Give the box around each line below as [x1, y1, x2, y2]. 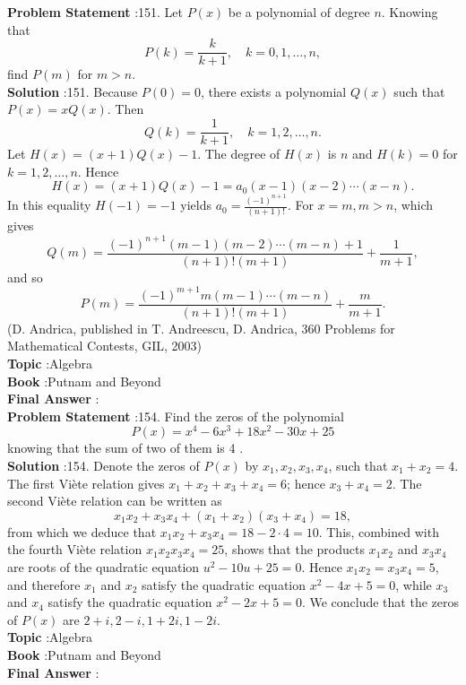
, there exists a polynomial [200, 82, 347, 100]
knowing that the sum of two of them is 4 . [7, 438, 244, 457]
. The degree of [197, 144, 280, 163]
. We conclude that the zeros [301, 593, 459, 611]
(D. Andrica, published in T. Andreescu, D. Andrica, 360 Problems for [7, 318, 395, 337]
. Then [107, 100, 144, 118]
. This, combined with [318, 522, 439, 541]
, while [395, 575, 432, 594]
